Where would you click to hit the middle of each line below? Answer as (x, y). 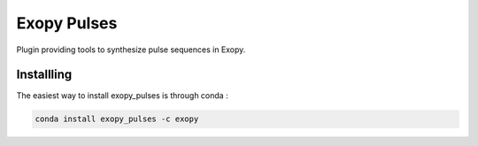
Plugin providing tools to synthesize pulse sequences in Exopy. (131, 50)
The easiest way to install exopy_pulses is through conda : (123, 96)
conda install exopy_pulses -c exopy (117, 119)
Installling (44, 75)
